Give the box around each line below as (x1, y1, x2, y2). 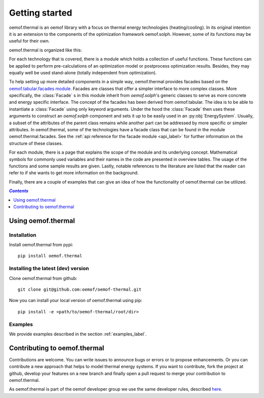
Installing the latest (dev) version (9, 265, 89, 272)
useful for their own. (9, 38, 50, 44)
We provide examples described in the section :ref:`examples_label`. (9, 331, 147, 337)
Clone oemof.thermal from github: (9, 275, 78, 281)
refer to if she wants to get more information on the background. (9, 170, 139, 176)
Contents (9, 188, 29, 194)
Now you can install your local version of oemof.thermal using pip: (9, 298, 143, 304)
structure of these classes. (9, 140, 63, 146)
